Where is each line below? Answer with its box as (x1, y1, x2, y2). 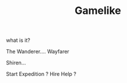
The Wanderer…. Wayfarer (6, 48, 70, 55)
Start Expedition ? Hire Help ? (6, 71, 77, 78)
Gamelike (75, 4, 121, 17)
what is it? (6, 37, 30, 44)
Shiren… (6, 59, 26, 66)
